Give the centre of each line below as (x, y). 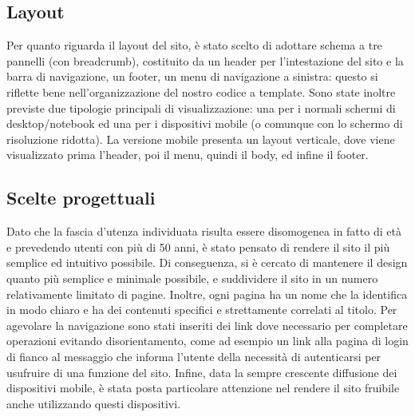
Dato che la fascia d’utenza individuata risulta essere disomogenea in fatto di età (204, 231)
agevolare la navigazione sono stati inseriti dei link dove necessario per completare (207, 325)
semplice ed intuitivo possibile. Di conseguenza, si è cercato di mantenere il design (207, 262)
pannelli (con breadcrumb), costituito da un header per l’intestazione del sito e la (205, 60)
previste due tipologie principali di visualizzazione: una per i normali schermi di (201, 107)
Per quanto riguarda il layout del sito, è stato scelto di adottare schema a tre (194, 45)
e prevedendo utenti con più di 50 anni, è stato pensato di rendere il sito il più (198, 246)
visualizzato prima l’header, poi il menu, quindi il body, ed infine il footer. (188, 155)
